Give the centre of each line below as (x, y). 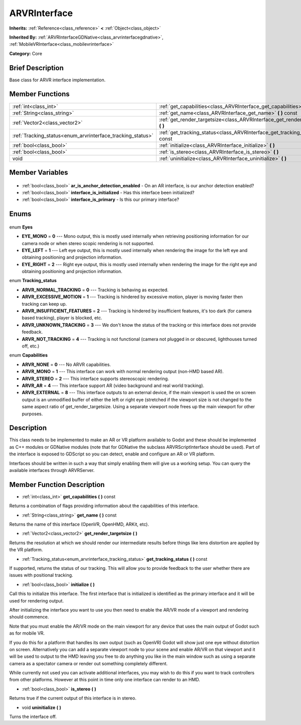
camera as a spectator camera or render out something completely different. (89, 663)
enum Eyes (21, 227)
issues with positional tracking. (41, 575)
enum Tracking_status (33, 281)
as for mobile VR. (27, 633)
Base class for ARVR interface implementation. (57, 80)
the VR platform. (26, 550)
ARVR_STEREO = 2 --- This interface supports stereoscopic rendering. (95, 379)
